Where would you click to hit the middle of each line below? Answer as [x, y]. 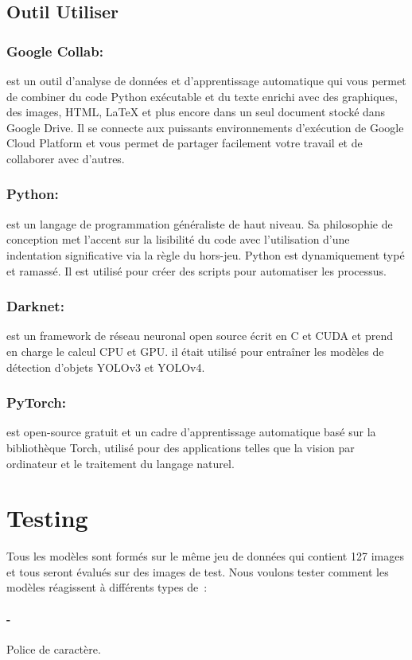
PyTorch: [36, 402]
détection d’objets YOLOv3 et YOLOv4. [106, 367]
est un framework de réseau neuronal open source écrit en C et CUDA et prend [200, 336]
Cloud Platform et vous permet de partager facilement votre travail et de [185, 143]
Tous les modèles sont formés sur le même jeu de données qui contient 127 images [205, 556]
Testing [47, 518]
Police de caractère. [54, 648]
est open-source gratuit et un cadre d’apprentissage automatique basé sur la [191, 432]
